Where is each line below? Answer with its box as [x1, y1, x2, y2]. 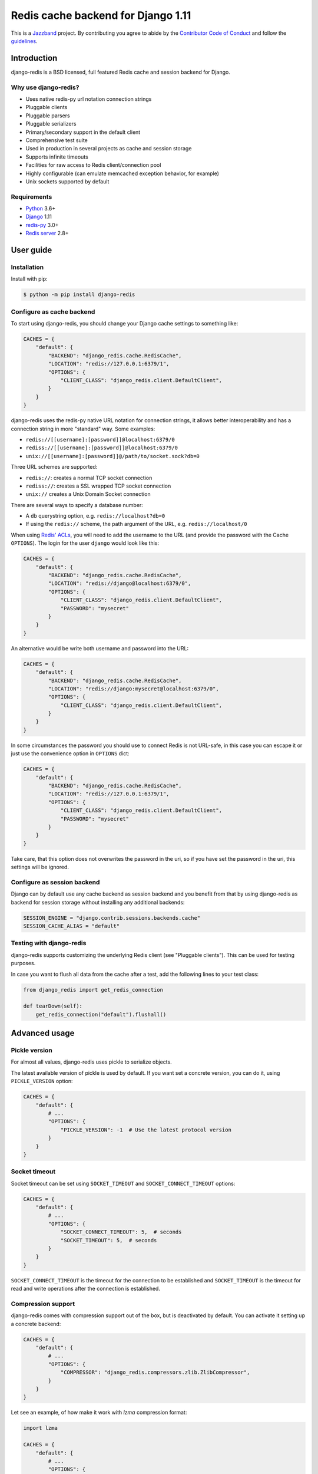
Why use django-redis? [11, 83, 79, 91]
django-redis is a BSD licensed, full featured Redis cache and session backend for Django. [11, 68, 231, 75]
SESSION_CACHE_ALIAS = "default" [23, 923, 120, 929]
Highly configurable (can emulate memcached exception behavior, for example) [25, 170, 219, 177]
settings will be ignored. [11, 864, 69, 871]
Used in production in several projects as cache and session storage [25, 145, 192, 152]
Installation [11, 263, 44, 271]
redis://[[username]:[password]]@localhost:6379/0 [25, 436, 175, 443]
